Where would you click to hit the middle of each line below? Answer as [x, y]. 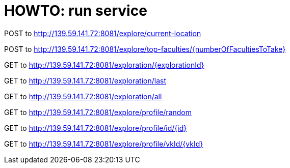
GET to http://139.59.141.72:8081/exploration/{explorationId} [104, 65]
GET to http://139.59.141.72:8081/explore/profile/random [98, 112]
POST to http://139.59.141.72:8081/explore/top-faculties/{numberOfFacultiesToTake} [145, 49]
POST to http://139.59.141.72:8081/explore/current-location [103, 33]
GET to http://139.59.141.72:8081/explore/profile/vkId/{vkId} [104, 144]
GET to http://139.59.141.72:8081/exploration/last [85, 80]
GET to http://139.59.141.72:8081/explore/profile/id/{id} [96, 128]
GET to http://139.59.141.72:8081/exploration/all [83, 96]
